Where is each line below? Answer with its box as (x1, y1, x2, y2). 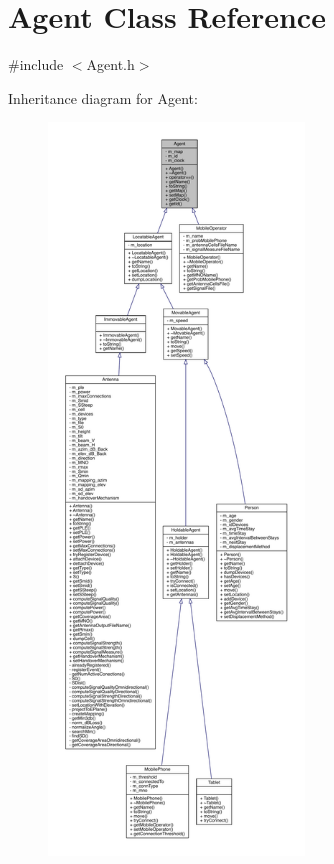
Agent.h (86, 54, 135, 75)
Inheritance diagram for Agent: (8, 87, 198, 108)
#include (8, 54, 64, 75)
